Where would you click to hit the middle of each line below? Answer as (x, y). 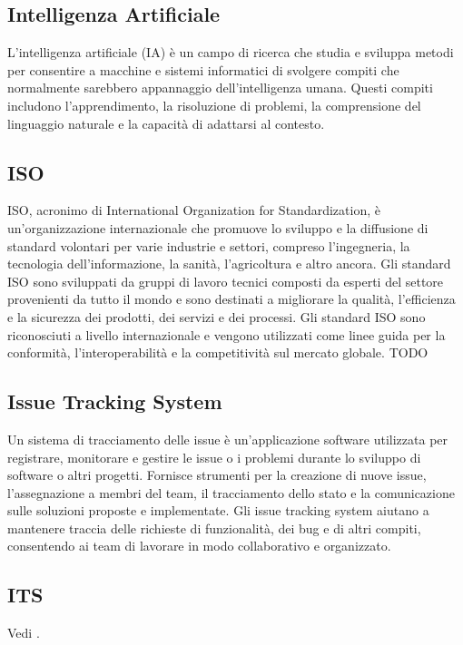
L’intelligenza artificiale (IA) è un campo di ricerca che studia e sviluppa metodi (231, 52)
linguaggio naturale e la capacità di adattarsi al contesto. (166, 123)
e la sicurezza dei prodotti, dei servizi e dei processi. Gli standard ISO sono (217, 316)
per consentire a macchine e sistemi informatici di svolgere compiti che (203, 69)
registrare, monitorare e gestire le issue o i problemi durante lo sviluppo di (214, 457)
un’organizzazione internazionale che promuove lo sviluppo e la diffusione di (218, 227)
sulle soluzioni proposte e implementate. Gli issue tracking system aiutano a (218, 510)
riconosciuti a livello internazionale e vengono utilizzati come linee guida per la (227, 334)
